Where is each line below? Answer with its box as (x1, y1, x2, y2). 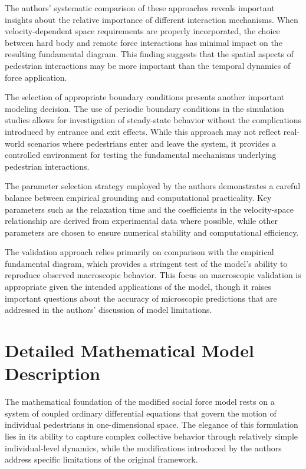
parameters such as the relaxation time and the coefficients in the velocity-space (5, 203, 294, 215)
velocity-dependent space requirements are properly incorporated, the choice (5, 25, 280, 37)
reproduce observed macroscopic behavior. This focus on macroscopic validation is (5, 269, 301, 281)
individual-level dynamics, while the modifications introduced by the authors (5, 441, 282, 454)
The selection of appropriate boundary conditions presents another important (5, 91, 285, 103)
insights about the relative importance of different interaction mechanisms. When (5, 13, 298, 25)
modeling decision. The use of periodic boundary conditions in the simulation (5, 102, 284, 114)
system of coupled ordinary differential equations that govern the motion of (5, 407, 277, 419)
